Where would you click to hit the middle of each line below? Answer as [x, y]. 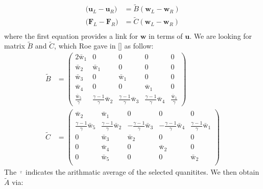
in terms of [166, 36]
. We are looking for [221, 36]
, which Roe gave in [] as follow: [104, 46]
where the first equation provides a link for [71, 36]
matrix [15, 46]
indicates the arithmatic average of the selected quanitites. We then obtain [142, 172]
